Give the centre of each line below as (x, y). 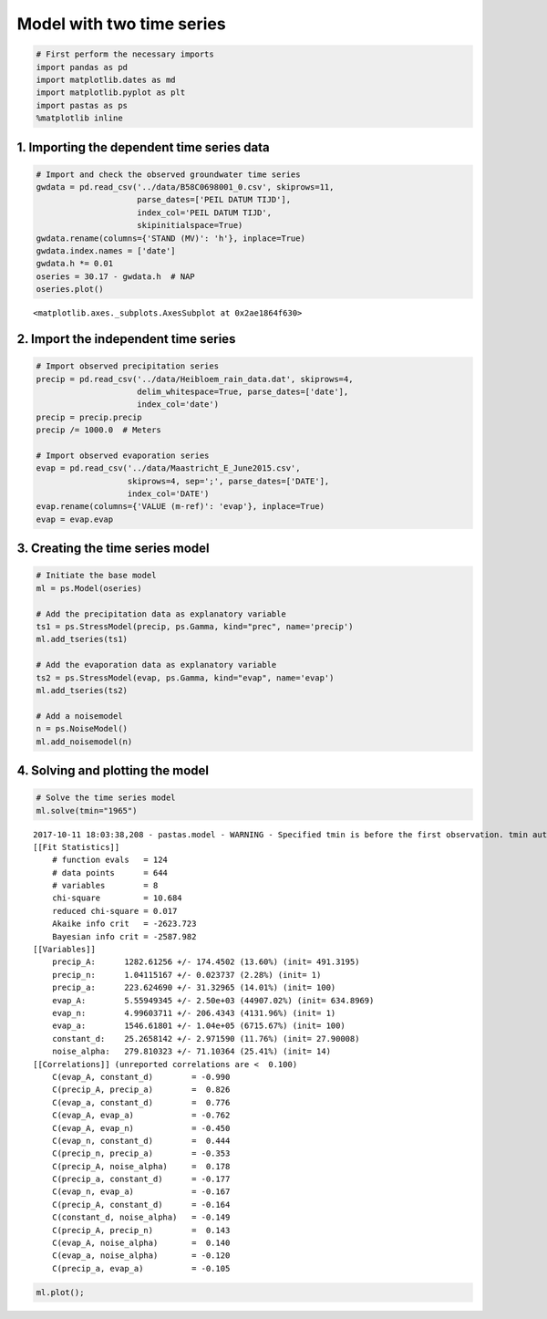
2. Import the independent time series (126, 339)
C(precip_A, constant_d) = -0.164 (141, 1205)
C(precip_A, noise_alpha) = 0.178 (141, 1166)
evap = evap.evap (75, 519)
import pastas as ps (82, 105)
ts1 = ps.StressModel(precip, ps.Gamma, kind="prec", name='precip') (195, 627)
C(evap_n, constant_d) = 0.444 (141, 1141)
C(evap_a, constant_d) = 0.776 (141, 1102)
